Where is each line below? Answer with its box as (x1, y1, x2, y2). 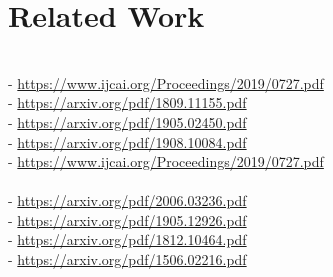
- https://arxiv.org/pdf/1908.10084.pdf (8, 131, 247, 152)
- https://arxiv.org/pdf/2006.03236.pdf (8, 190, 247, 211)
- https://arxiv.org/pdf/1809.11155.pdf (8, 92, 247, 113)
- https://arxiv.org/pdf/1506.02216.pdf (8, 249, 247, 270)
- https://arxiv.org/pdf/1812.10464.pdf (8, 229, 247, 250)
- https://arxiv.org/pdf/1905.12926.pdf (8, 209, 247, 230)
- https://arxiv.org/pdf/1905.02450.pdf (8, 111, 247, 132)
